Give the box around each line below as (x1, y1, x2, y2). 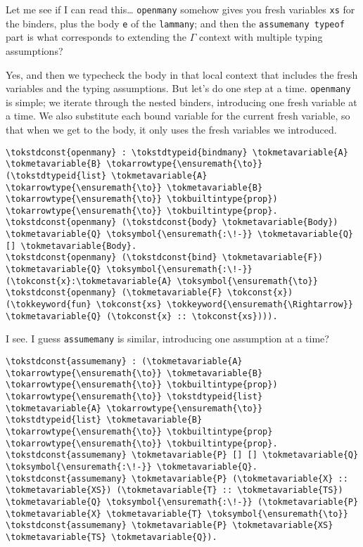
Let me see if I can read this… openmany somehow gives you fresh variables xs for (6, 2, 355, 16)
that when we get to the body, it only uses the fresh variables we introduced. (6, 122, 337, 136)
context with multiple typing (198, 30, 323, 44)
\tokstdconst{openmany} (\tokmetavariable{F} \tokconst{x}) (6, 288, 293, 298)
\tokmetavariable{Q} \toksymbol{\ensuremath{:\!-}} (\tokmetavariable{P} (6, 496, 359, 507)
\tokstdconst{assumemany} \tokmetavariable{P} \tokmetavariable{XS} (6, 520, 333, 531)
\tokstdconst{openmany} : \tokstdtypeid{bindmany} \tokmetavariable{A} (6, 147, 348, 157)
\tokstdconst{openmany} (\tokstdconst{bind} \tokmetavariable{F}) (6, 252, 324, 263)
